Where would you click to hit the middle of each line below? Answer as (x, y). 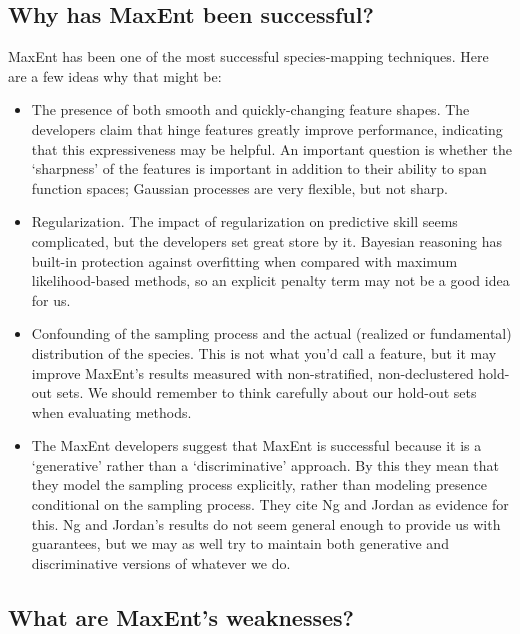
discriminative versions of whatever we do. (161, 562)
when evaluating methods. (111, 411)
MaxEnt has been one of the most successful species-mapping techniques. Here (248, 56)
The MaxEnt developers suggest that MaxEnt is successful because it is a (256, 445)
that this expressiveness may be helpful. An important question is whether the (271, 148)
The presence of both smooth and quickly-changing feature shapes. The (250, 109)
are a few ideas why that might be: (115, 75)
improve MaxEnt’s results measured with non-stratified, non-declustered (252, 372)
